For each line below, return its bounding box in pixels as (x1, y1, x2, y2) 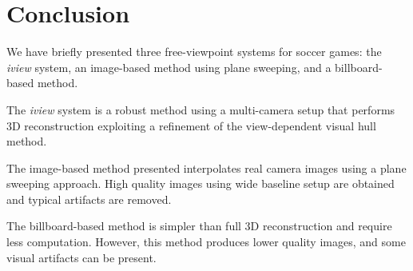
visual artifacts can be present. (6, 249, 157, 265)
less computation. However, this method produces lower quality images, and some (6, 233, 406, 250)
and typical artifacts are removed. (6, 190, 172, 207)
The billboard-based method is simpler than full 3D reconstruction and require (6, 217, 392, 234)
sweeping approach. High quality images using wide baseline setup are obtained (6, 175, 395, 192)
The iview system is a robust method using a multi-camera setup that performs (6, 101, 395, 118)
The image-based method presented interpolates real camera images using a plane (6, 159, 407, 176)
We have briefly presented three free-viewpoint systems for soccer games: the (6, 43, 382, 60)
